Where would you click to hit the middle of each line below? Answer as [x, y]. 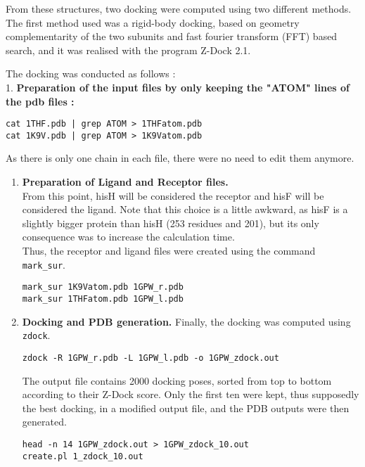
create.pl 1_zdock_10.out [83, 456]
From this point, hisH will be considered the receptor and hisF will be [173, 195]
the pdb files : [40, 101]
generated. [44, 422]
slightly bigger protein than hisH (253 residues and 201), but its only [171, 223]
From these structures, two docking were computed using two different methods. [179, 8]
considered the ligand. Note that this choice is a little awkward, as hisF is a [185, 209]
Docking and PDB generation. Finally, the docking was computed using [186, 321]
